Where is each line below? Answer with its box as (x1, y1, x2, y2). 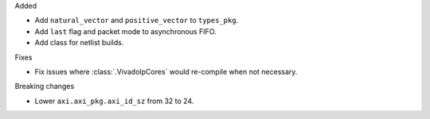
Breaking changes (14, 82, 75, 91)
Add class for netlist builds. (34, 38, 124, 48)
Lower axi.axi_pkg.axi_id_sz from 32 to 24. (34, 96, 194, 106)
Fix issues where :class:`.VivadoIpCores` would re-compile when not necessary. (34, 67, 298, 76)
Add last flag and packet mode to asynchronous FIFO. (34, 26, 217, 36)
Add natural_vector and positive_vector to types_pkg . (34, 16, 239, 25)
